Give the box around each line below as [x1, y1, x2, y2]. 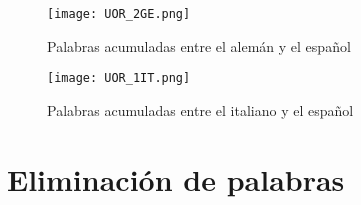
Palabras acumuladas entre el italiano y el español [47, 99, 354, 120]
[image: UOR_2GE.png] [47, 7, 191, 21]
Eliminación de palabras [7, 158, 345, 199]
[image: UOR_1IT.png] [47, 71, 191, 86]
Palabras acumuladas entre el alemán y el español [47, 35, 351, 56]
